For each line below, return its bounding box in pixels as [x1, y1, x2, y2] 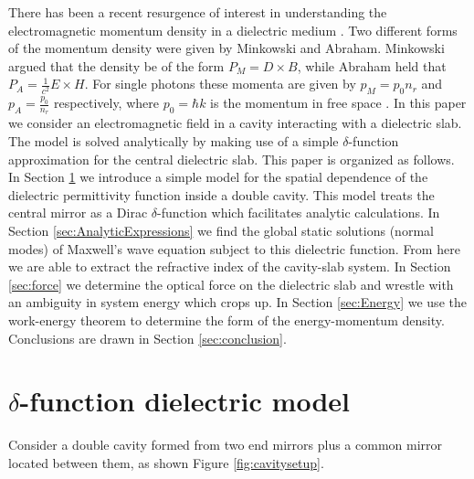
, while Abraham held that [297, 56, 447, 75]
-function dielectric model [19, 382, 350, 420]
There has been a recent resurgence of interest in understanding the [8, 3, 387, 21]
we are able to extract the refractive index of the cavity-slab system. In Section [8, 257, 451, 276]
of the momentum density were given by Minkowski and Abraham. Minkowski [8, 38, 445, 58]
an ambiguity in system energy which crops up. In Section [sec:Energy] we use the [8, 293, 467, 312]
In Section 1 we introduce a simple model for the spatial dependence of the [8, 167, 428, 186]
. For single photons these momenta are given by [84, 74, 356, 93]
